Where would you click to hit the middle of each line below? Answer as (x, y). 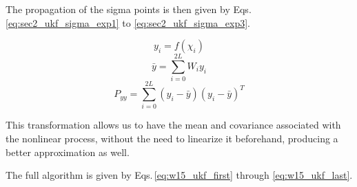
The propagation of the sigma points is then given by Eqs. (129, 9)
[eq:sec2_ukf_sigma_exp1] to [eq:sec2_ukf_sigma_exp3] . (128, 22)
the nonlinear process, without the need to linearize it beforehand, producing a (172, 139)
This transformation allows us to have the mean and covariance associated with (173, 125)
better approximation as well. (68, 152)
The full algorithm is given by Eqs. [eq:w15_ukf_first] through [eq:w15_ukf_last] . (179, 175)
